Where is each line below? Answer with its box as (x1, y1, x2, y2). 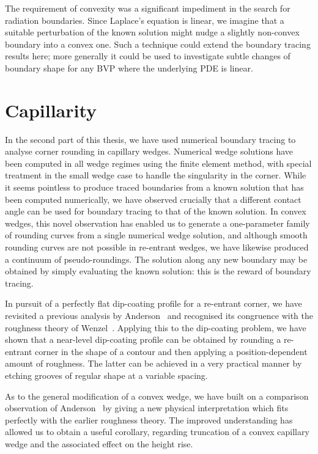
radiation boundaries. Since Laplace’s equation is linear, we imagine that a (5, 13, 284, 26)
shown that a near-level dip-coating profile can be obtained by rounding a (5, 333, 281, 346)
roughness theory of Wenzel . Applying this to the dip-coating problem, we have (5, 321, 306, 334)
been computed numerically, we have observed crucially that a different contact (5, 192, 301, 205)
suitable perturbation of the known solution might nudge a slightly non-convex (5, 26, 300, 38)
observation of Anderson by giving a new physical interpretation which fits (5, 401, 289, 414)
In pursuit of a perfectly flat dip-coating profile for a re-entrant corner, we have (5, 297, 302, 310)
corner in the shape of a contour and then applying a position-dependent (35, 345, 308, 357)
